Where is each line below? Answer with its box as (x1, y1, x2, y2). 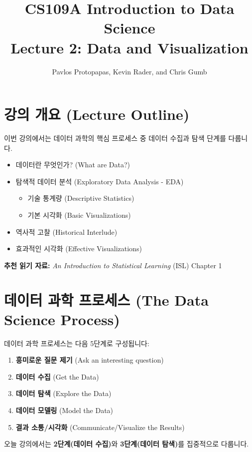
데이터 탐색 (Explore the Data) (15, 388, 112, 399)
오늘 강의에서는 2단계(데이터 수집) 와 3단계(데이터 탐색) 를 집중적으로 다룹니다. (4, 439, 249, 449)
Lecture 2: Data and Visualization (10, 37, 249, 57)
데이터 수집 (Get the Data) (15, 371, 99, 382)
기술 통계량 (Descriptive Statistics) (27, 193, 134, 203)
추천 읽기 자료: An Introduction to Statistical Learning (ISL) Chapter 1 (4, 260, 222, 270)
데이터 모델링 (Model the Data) (15, 405, 114, 416)
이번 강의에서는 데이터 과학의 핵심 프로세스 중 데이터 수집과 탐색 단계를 (4, 133, 226, 143)
